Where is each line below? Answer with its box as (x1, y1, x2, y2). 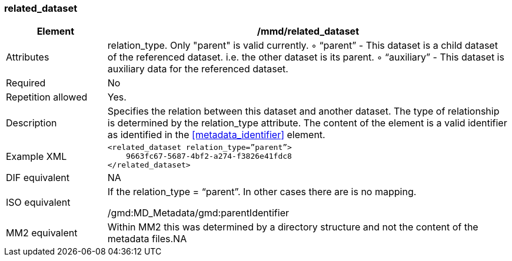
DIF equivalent (6, 172, 70, 184)
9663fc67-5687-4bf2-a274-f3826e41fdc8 (126, 152, 292, 161)
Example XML (6, 150, 67, 162)
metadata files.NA (107, 233, 187, 245)
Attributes (6, 51, 49, 63)
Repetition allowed (6, 91, 88, 103)
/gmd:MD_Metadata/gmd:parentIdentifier (107, 207, 289, 219)
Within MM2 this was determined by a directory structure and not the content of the (107, 221, 478, 233)
